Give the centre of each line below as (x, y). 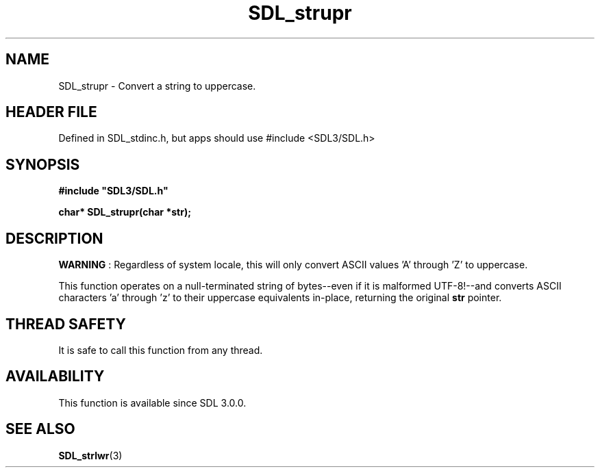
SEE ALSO (40, 429)
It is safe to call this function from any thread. (161, 350)
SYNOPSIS (43, 164)
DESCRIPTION (54, 238)
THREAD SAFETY (66, 324)
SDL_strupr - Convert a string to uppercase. (157, 86)
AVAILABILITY (55, 376)
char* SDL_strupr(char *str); (125, 212)
